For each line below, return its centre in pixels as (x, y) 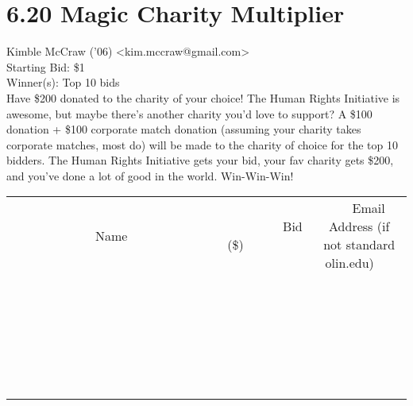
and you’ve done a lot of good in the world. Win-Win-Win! (150, 175)
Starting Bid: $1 (46, 66)
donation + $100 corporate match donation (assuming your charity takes (184, 129)
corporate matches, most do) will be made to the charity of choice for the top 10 (202, 144)
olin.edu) (349, 263)
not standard (359, 245)
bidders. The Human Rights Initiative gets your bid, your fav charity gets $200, (200, 160)
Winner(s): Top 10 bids (63, 82)
